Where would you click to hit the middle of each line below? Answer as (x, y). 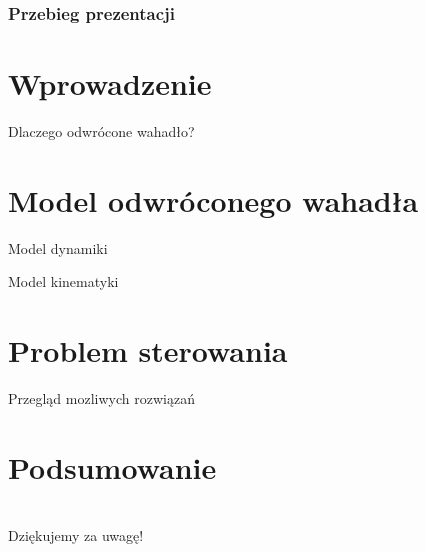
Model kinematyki (63, 281)
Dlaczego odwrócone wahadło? (101, 130)
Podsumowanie (112, 466)
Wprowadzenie (110, 83)
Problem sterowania (148, 350)
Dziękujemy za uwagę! (76, 535)
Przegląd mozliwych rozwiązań (101, 398)
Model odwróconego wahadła (213, 199)
